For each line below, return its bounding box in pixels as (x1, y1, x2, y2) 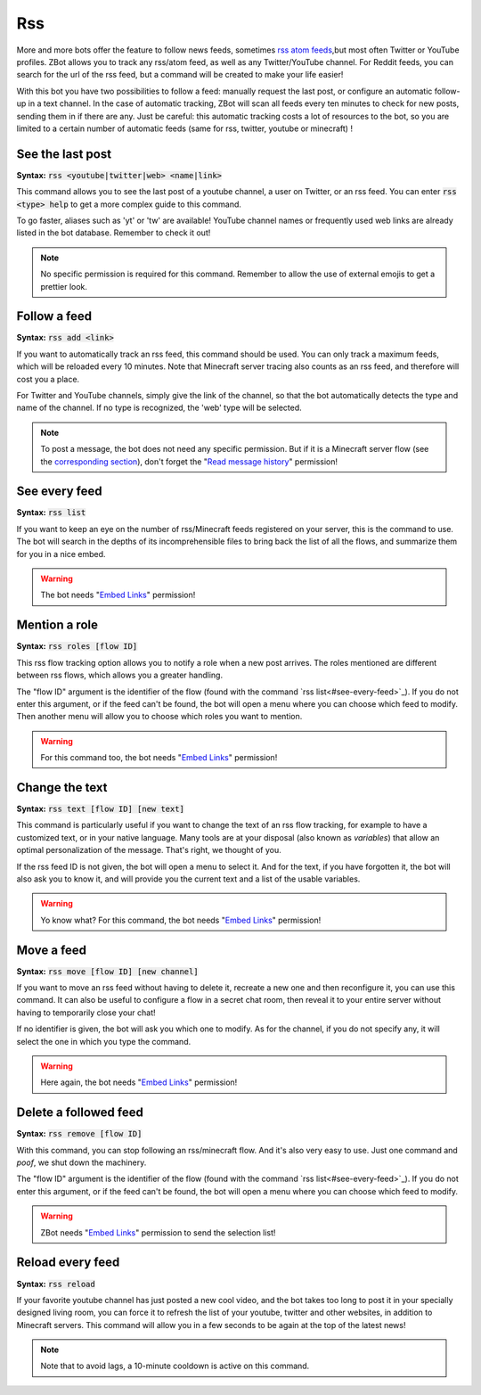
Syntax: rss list (16, 507, 86, 518)
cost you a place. (16, 373, 80, 384)
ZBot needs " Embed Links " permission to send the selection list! (40, 1227, 276, 1238)
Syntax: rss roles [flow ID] (16, 641, 138, 652)
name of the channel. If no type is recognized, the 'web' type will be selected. (16, 402, 302, 414)
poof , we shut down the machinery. (16, 1157, 147, 1168)
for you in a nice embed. (16, 548, 106, 559)
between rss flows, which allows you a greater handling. (16, 669, 223, 681)
